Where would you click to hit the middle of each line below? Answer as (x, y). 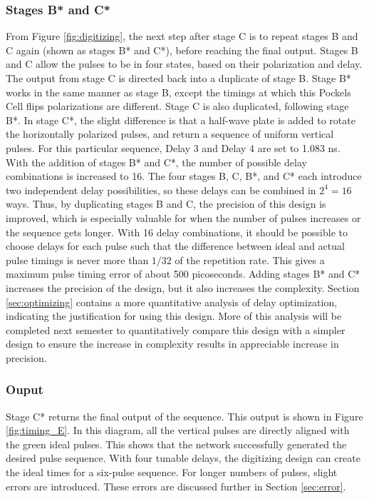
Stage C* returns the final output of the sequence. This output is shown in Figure (184, 416)
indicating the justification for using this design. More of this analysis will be (174, 316)
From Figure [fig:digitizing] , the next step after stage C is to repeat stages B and (182, 36)
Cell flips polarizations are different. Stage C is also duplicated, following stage (177, 106)
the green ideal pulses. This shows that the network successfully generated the (176, 444)
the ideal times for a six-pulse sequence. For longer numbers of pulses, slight (172, 472)
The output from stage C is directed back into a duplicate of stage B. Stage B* (178, 78)
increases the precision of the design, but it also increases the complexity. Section (183, 287)
